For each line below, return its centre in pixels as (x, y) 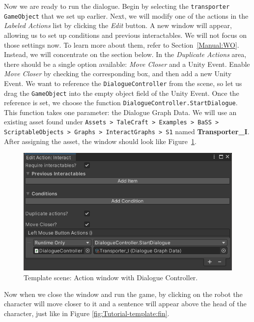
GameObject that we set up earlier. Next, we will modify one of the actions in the (126, 15)
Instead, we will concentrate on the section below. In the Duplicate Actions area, (125, 54)
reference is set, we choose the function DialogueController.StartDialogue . (121, 102)
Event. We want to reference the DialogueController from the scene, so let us (123, 83)
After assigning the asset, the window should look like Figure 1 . (100, 141)
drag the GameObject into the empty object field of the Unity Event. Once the (122, 93)
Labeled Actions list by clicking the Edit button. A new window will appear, (118, 25)
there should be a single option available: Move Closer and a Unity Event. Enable (127, 64)
